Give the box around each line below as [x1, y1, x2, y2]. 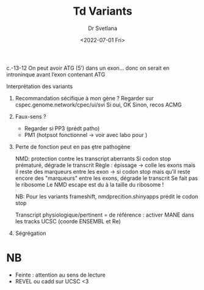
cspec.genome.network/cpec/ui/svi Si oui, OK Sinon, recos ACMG [15, 101, 182, 108]
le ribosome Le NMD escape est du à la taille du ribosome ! [15, 180, 164, 188]
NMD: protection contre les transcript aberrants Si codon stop [15, 155, 171, 162]
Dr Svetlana [87, 24, 117, 32]
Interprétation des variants [6, 83, 73, 90]
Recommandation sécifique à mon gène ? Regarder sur [15, 94, 154, 102]
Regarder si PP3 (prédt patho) [24, 124, 100, 132]
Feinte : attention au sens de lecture [15, 271, 106, 278]
